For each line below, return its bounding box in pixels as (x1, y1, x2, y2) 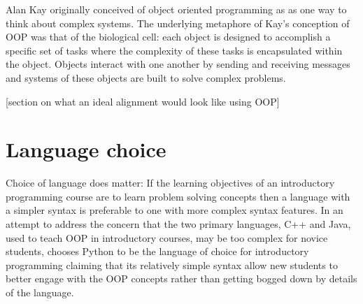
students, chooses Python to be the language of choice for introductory (6, 244, 309, 259)
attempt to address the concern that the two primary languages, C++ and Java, (6, 217, 351, 231)
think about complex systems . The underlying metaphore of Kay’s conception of (6, 15, 350, 30)
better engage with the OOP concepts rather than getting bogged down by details (6, 271, 357, 286)
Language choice (6, 135, 166, 164)
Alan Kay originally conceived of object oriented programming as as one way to (6, 2, 347, 16)
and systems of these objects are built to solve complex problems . (6, 70, 286, 85)
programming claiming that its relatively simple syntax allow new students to (6, 257, 338, 272)
